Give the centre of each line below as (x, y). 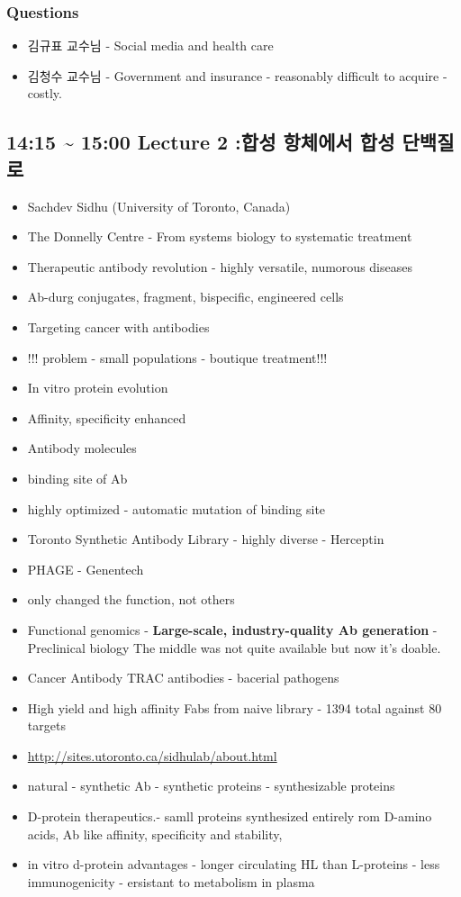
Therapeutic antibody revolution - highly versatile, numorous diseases (220, 266)
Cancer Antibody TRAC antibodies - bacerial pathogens (183, 678)
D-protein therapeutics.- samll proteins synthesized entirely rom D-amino (230, 816)
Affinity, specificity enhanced (107, 417)
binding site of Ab (77, 478)
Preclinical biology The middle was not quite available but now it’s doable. (234, 647)
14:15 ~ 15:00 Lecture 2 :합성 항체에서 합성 (201, 142)
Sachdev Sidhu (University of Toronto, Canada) (159, 206)
